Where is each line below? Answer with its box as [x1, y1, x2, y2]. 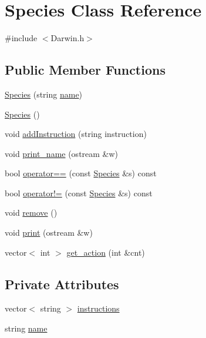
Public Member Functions [5, 61, 166, 79]
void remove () [5, 206, 58, 219]
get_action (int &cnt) [66, 246, 145, 258]
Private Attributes [5, 275, 119, 293]
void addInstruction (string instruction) [5, 128, 147, 140]
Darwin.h [50, 32, 85, 44]
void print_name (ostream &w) [5, 147, 119, 159]
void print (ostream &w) [5, 226, 93, 239]
